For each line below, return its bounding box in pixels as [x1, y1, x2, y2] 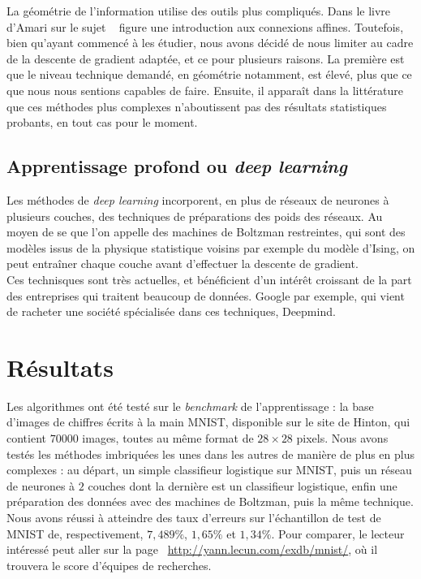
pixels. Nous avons [296, 430, 389, 447]
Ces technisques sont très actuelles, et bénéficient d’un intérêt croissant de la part [6, 270, 412, 287]
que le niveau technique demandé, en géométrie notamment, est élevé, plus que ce [6, 66, 412, 83]
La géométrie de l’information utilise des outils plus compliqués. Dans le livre [6, 2, 391, 19]
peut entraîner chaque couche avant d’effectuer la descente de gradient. [6, 255, 359, 272]
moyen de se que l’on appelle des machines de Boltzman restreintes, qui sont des [6, 223, 406, 240]
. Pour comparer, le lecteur [271, 525, 405, 542]
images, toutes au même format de [82, 430, 254, 447]
